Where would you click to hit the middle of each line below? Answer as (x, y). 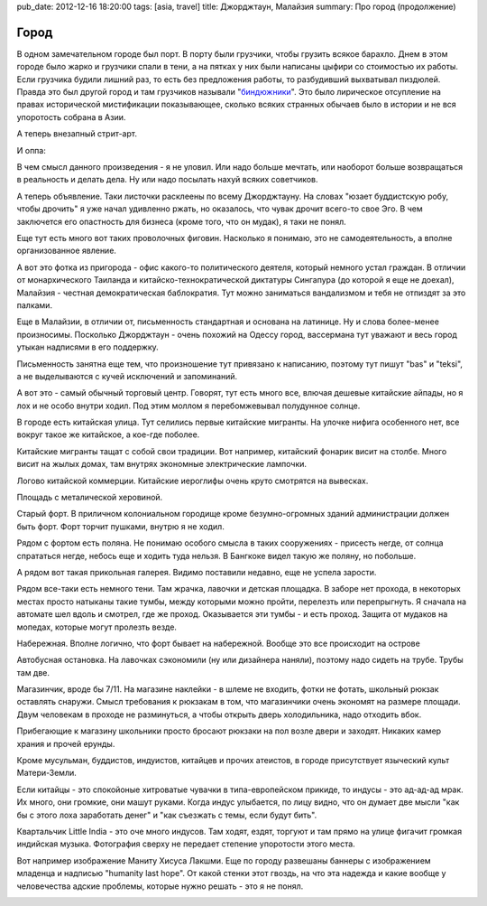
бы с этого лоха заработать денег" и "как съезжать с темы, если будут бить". (167, 815)
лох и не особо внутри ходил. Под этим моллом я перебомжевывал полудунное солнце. (188, 406)
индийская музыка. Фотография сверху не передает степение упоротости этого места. (186, 844)
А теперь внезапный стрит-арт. (77, 134)
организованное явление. (67, 251)
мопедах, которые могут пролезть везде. (97, 627)
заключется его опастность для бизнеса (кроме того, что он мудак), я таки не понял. (181, 221)
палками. (35, 305)
